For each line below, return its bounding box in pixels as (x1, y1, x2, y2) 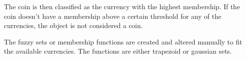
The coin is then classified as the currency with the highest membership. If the (4, 1, 240, 11)
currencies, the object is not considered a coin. (4, 20, 143, 30)
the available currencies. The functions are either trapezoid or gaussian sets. (4, 46, 232, 56)
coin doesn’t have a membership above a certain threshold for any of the (4, 11, 221, 21)
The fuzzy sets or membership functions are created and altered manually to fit (4, 36, 243, 46)
